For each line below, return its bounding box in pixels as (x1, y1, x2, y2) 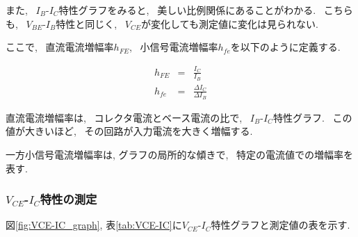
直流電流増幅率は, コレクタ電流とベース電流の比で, (6, 110, 243, 124)
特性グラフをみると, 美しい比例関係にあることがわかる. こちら (58, 3, 353, 17)
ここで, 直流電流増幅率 (6, 40, 114, 54)
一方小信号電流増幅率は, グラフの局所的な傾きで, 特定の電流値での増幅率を (6, 147, 354, 161)
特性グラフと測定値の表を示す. (211, 218, 350, 232)
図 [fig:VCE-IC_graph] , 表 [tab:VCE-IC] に (6, 218, 182, 232)
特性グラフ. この (272, 110, 352, 124)
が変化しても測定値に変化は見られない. (141, 16, 318, 31)
